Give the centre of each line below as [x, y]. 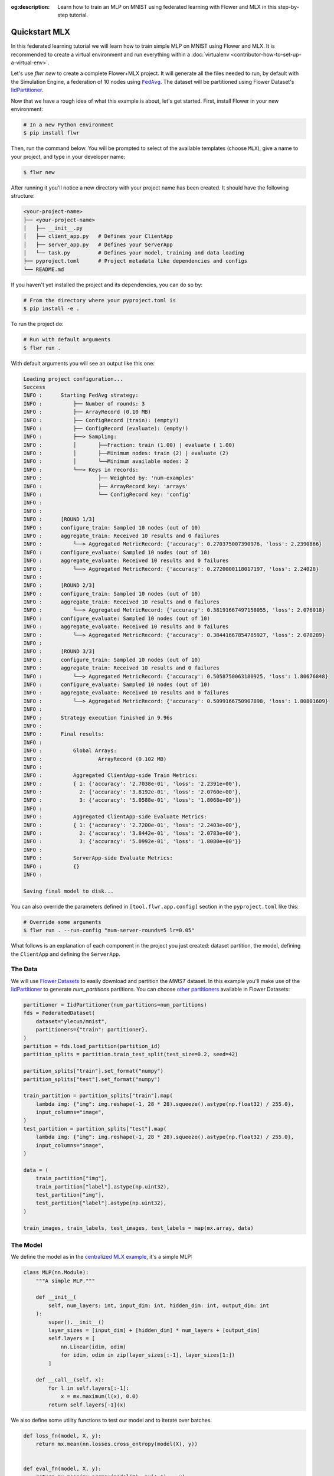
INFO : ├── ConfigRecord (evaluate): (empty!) [106, 428]
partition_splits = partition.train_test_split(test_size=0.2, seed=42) [131, 1054]
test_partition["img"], [70, 1195]
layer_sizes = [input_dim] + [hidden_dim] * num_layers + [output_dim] [154, 1330]
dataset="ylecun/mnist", [72, 1021]
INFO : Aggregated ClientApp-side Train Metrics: [110, 775]
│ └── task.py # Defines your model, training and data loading [134, 253]
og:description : [30, 7]
